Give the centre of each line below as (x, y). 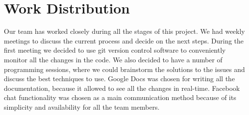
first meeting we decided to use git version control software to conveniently (115, 50)
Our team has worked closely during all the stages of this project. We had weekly (124, 31)
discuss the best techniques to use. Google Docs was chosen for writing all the (119, 79)
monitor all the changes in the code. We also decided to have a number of (113, 59)
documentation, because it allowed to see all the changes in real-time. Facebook (122, 88)
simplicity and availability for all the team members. (82, 107)
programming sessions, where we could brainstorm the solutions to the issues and (124, 69)
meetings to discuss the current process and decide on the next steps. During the (124, 40)
